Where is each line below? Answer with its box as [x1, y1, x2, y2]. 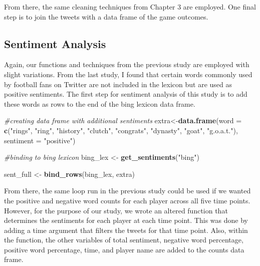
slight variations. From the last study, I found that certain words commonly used [4, 69, 252, 79]
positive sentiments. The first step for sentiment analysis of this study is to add [4, 89, 247, 99]
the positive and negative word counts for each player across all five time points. [4, 195, 250, 205]
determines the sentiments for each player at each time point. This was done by [4, 215, 248, 225]
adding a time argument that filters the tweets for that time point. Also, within [4, 224, 248, 235]
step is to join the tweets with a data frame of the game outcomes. [4, 11, 208, 22]
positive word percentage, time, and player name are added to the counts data [4, 244, 244, 254]
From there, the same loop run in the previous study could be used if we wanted [4, 185, 251, 196]
